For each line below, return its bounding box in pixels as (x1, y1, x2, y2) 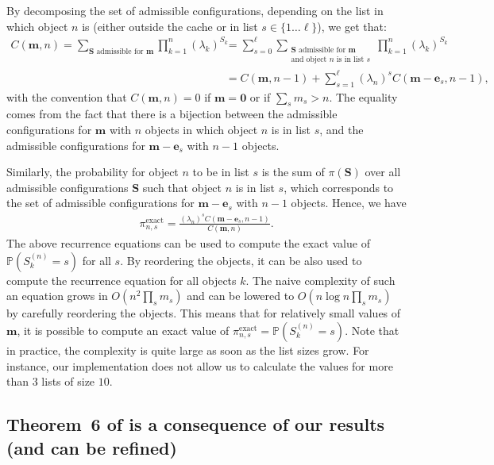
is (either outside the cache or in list (82, 17, 258, 34)
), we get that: (317, 17, 387, 34)
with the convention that (6, 88, 127, 105)
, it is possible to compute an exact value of (17, 322, 230, 339)
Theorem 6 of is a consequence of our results (6, 412, 385, 436)
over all (365, 163, 401, 180)
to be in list (192, 163, 249, 180)
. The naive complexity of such (245, 271, 396, 288)
